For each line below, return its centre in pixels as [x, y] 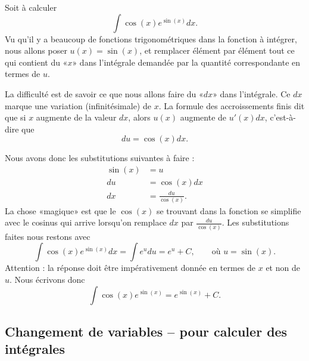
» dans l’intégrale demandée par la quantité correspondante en [186, 62]
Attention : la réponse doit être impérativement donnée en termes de [130, 268]
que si [15, 117]
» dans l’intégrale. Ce [252, 93]
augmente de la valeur [76, 117]
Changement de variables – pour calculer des [146, 331]
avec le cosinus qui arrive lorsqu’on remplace [86, 222]
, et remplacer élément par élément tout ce [217, 50]
